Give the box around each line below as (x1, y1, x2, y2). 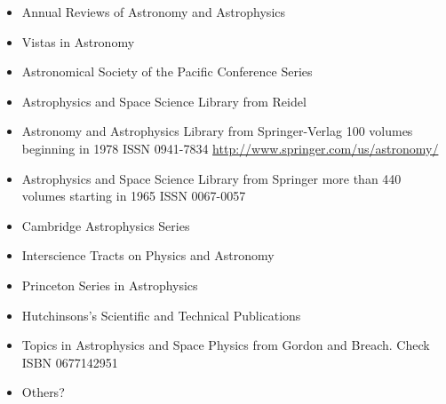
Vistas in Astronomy (21, 32, 135, 51)
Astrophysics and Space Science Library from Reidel (21, 91, 307, 110)
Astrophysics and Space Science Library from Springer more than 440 (21, 169, 402, 187)
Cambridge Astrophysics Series (21, 216, 190, 234)
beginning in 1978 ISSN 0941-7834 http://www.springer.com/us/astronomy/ (21, 139, 439, 157)
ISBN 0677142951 (21, 353, 118, 371)
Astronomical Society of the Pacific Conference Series (21, 62, 313, 81)
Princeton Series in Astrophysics (21, 275, 198, 294)
